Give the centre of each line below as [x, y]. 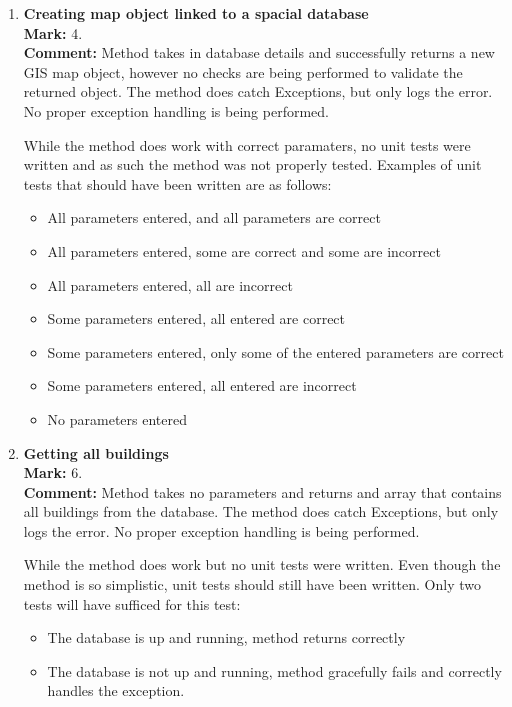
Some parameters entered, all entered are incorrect [202, 385]
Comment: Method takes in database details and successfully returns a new [259, 52]
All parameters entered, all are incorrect [170, 284]
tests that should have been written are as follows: [177, 183]
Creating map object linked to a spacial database [196, 13]
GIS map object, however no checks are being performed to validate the [243, 71]
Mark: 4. [53, 32]
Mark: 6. [53, 472]
